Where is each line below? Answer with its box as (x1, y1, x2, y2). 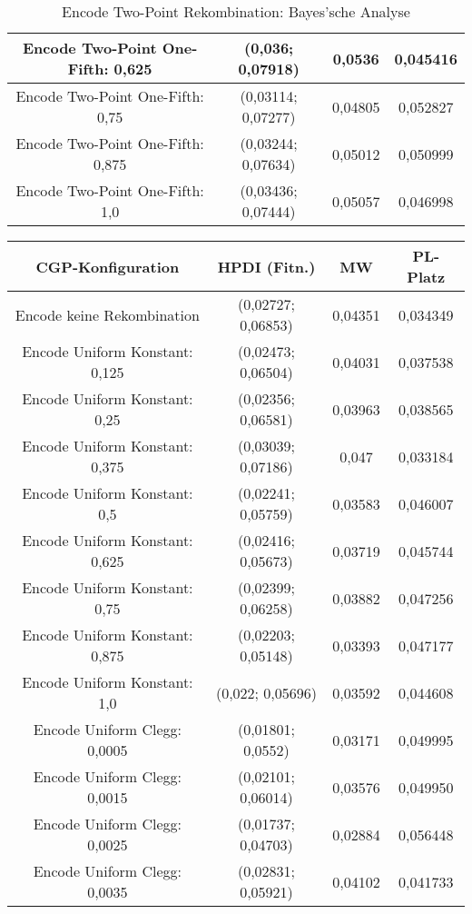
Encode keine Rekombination (15, 303, 200, 325)
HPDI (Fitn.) (217, 255, 316, 277)
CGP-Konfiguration (35, 255, 180, 277)
